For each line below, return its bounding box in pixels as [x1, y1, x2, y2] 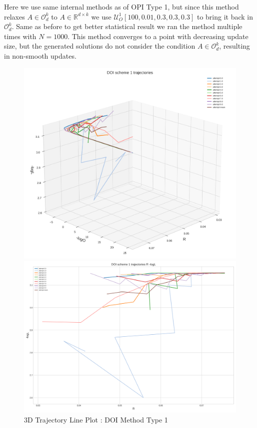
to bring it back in [196, 11, 253, 22]
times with [4, 31, 36, 41]
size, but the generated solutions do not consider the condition [4, 41, 195, 51]
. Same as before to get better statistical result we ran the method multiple [11, 21, 242, 32]
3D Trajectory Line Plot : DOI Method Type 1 [24, 414, 168, 424]
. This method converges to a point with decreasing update [67, 31, 248, 41]
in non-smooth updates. [4, 50, 76, 61]
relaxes [4, 11, 25, 22]
